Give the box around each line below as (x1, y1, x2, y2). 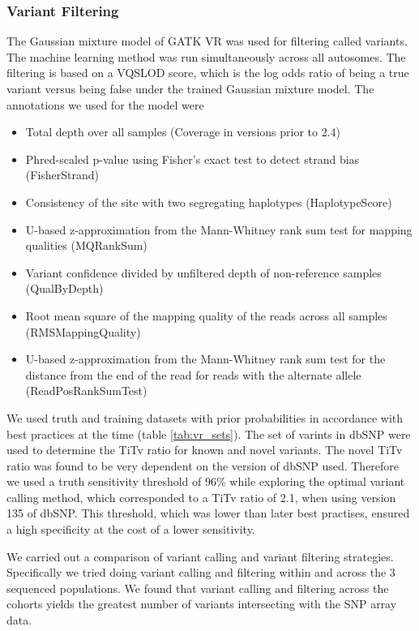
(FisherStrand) (25, 166, 100, 183)
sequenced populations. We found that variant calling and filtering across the (6, 579, 389, 596)
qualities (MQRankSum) (25, 237, 148, 254)
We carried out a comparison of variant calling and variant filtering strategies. (6, 547, 394, 564)
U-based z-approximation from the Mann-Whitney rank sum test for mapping (25, 221, 413, 238)
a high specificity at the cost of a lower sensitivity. (6, 521, 255, 538)
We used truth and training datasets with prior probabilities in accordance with (6, 409, 404, 426)
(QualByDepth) (25, 280, 104, 297)
